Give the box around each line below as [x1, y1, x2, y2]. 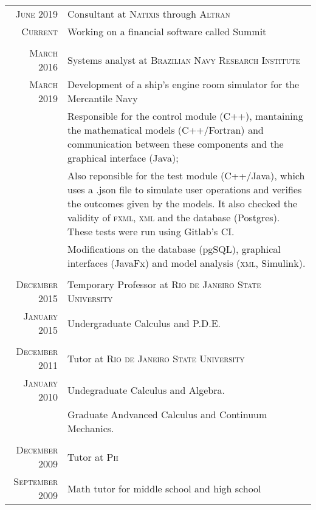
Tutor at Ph [67, 449, 118, 464]
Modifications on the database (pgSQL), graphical [67, 242, 281, 256]
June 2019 [15, 7, 58, 21]
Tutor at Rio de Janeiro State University [67, 351, 245, 365]
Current [21, 24, 58, 38]
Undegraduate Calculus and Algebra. [67, 382, 225, 397]
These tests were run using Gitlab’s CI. [67, 224, 235, 238]
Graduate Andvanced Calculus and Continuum [67, 407, 267, 421]
